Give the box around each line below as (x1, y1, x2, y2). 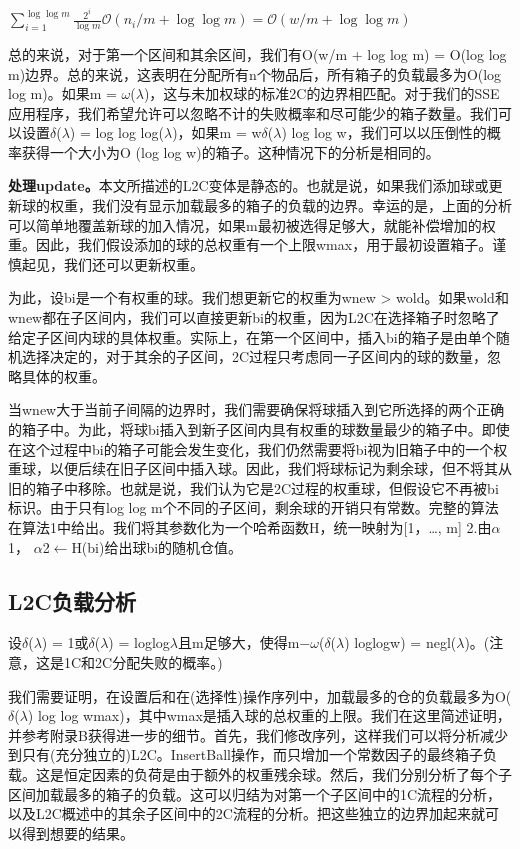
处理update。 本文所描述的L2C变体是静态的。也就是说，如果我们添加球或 (8, 175, 489, 196)
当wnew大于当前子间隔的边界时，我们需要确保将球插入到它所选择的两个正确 (8, 399, 505, 420)
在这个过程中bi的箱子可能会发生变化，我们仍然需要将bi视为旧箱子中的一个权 (8, 438, 508, 459)
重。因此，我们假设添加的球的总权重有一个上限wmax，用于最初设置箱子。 (8, 234, 493, 255)
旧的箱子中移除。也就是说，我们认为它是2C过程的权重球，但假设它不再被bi (8, 477, 499, 498)
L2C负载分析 (8, 585, 137, 616)
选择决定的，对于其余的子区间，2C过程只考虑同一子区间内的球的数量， (21, 346, 488, 367)
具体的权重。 (21, 365, 106, 386)
